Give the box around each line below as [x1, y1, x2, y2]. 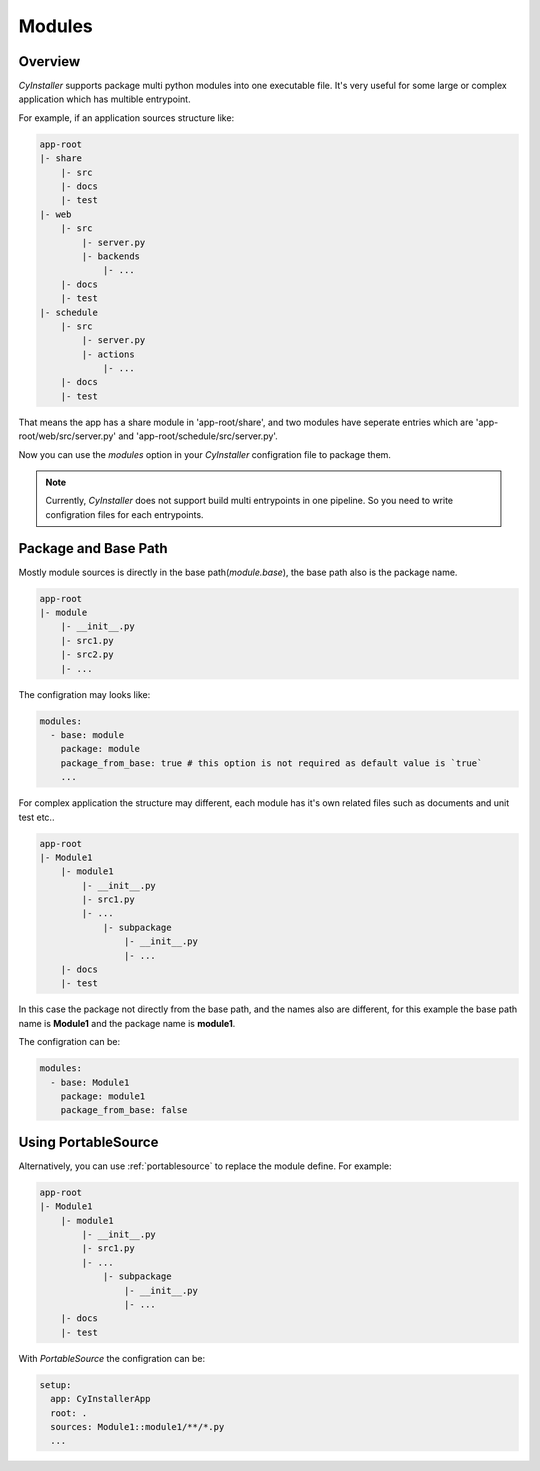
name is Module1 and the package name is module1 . [18, 1017, 236, 1029]
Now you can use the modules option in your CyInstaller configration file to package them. [18, 448, 392, 460]
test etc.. [18, 811, 55, 823]
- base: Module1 [50, 1076, 130, 1088]
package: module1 [60, 1090, 146, 1102]
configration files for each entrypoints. [45, 508, 204, 520]
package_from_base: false [60, 1105, 188, 1116]
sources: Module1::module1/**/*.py [50, 1421, 225, 1432]
